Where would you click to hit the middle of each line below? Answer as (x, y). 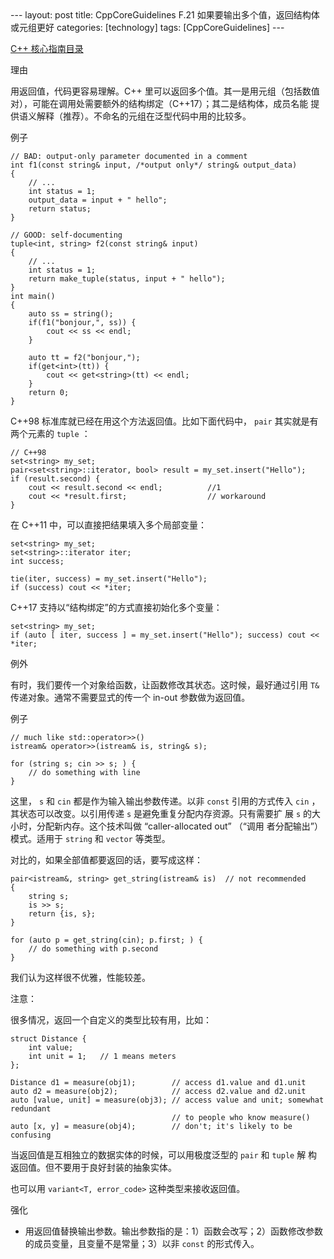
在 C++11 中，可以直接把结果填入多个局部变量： (109, 525)
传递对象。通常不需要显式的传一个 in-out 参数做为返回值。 (130, 697)
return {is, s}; (62, 914)
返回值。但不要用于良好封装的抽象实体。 (93, 1167)
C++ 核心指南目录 (47, 48)
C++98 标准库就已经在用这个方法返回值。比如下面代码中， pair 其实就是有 (164, 421)
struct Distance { (48, 1039)
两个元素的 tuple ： (50, 433)
